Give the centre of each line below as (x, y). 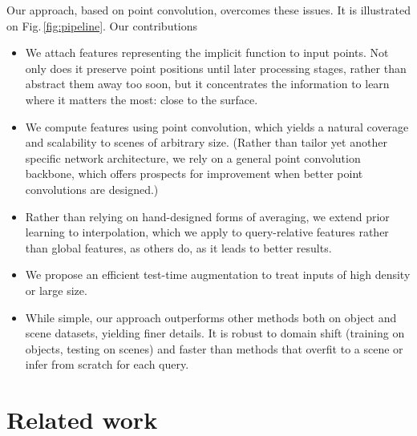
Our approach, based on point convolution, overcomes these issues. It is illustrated (208, 10)
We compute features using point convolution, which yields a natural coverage (217, 126)
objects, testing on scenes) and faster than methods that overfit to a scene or (214, 348)
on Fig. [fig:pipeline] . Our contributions (102, 25)
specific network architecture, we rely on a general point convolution (193, 157)
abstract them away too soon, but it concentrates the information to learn (207, 84)
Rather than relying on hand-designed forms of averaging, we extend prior (207, 216)
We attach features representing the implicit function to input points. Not (207, 52)
